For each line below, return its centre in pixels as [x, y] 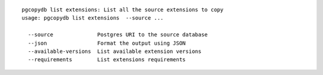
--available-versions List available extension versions [115, 51]
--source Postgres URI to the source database [118, 35]
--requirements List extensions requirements [107, 60]
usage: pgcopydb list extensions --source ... [93, 18]
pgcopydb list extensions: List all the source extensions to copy [123, 10]
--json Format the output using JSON [107, 43]
